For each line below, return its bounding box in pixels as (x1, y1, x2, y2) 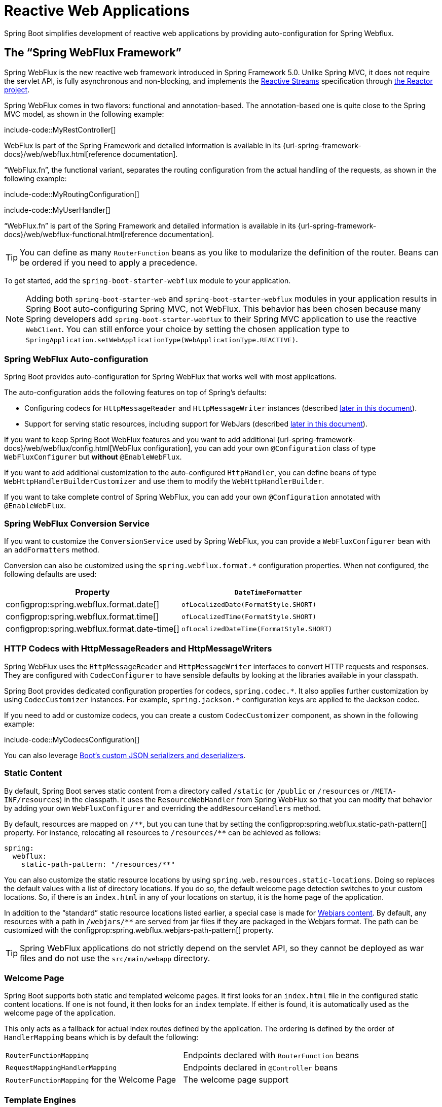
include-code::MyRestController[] (4, 125, 116, 134)
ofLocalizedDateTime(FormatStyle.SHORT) (181, 625, 333, 633)
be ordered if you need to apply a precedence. (20, 257, 198, 268)
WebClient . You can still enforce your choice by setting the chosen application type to (26, 323, 350, 334)
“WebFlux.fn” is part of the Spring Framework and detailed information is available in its (4, 221, 296, 230)
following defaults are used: (4, 570, 97, 579)
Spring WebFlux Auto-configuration (4, 353, 149, 364)
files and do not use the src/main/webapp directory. (20, 953, 210, 963)
